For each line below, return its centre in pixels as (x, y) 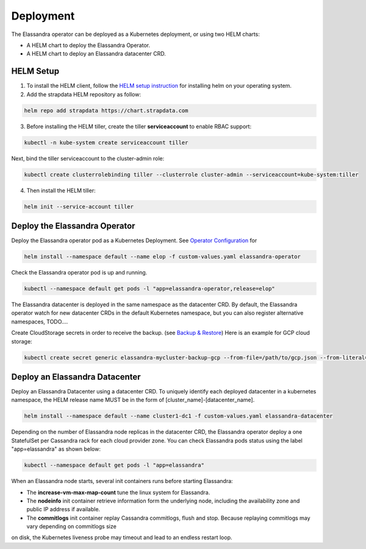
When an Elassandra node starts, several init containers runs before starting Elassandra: (122, 481)
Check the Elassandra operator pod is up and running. (79, 272)
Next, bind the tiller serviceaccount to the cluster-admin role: (88, 158)
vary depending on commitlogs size (72, 526)
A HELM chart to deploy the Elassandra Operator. (88, 45)
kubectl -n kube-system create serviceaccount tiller (106, 142)
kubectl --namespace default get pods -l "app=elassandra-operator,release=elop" (150, 289)
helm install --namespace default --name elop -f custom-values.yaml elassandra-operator (163, 257)
